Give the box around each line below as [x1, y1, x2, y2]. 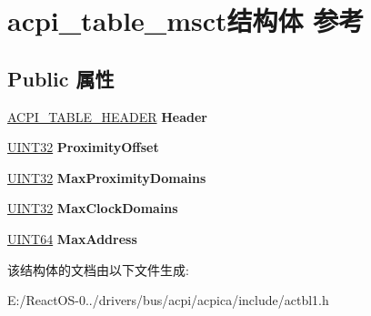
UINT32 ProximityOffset [7, 138, 159, 157]
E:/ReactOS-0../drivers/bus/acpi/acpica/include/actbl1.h [7, 291, 329, 310]
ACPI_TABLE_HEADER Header [7, 107, 207, 126]
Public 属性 [7, 64, 115, 92]
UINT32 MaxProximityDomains [7, 168, 206, 187]
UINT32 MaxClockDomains [7, 199, 178, 218]
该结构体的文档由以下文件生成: [7, 260, 189, 279]
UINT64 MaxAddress [7, 229, 137, 248]
